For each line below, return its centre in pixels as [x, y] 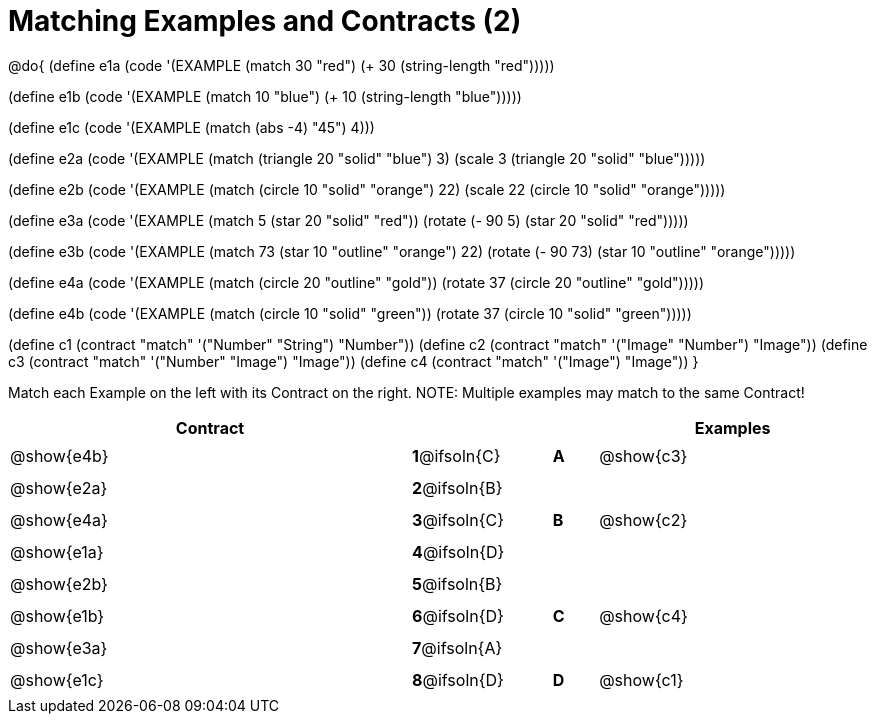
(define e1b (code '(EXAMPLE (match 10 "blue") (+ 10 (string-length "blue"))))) [265, 96]
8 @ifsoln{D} [458, 679]
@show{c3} [643, 455]
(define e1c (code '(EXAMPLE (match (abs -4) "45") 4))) [191, 127]
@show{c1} [641, 679]
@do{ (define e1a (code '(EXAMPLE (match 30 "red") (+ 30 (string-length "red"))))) [281, 65]
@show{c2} [643, 519]
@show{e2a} [59, 487]
